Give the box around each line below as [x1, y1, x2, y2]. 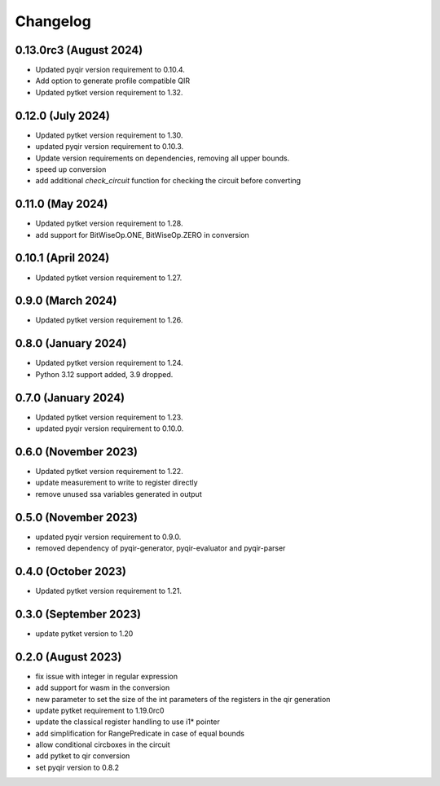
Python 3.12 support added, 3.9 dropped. [35, 369, 174, 379]
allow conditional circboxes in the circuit [35, 740, 170, 749]
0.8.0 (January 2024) [15, 336, 127, 350]
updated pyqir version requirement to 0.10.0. [35, 424, 184, 433]
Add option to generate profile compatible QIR [35, 76, 191, 86]
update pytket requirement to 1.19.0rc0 [35, 705, 165, 715]
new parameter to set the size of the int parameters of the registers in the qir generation [35, 694, 331, 704]
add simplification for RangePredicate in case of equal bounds [35, 728, 244, 738]
